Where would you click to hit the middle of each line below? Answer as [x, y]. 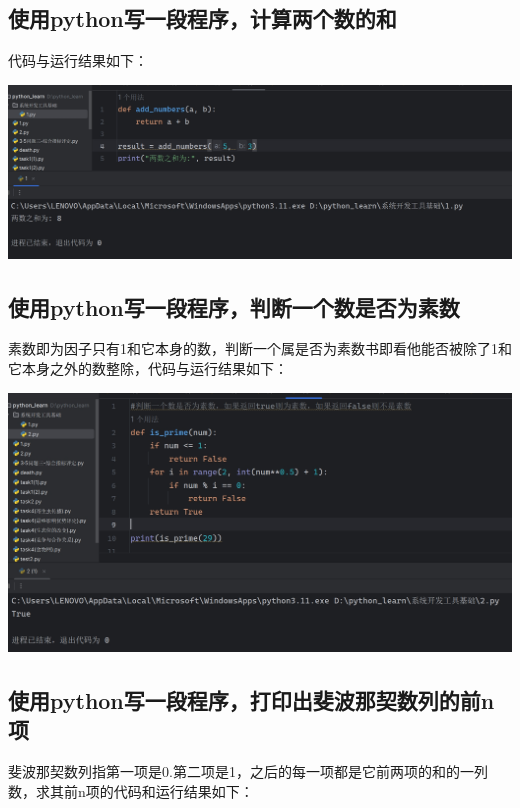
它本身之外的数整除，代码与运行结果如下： [148, 367]
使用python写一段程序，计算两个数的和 [202, 18]
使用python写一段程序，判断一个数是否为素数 [234, 306]
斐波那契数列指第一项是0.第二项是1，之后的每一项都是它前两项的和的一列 [248, 771]
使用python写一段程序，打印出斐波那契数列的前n [251, 699]
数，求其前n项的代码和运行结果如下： [131, 790]
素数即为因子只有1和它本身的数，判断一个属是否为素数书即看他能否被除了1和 [260, 348]
